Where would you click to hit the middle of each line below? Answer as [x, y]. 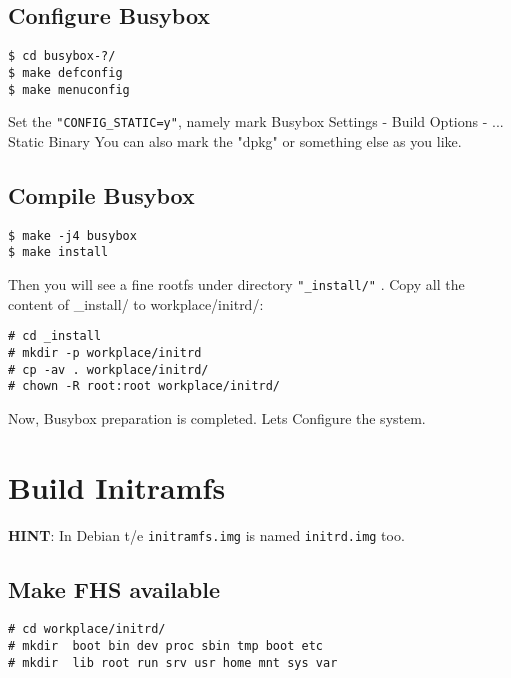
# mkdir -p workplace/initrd [105, 352]
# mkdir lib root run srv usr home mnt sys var [173, 662]
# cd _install [55, 336]
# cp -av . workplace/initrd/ [108, 369]
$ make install [58, 252]
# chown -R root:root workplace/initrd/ [144, 386]
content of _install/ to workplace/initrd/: [136, 303]
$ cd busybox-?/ [62, 56]
